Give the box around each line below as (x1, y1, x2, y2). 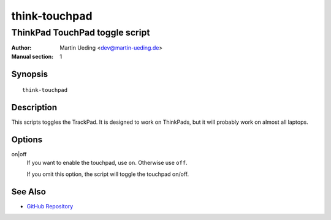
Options (11, 134, 43, 145)
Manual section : (11, 53, 54, 60)
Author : (11, 44, 32, 51)
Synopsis (11, 69, 48, 79)
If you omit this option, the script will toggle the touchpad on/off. (26, 170, 189, 178)
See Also (11, 186, 46, 197)
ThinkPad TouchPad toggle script (11, 27, 150, 38)
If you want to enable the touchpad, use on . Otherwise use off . (26, 159, 188, 167)
